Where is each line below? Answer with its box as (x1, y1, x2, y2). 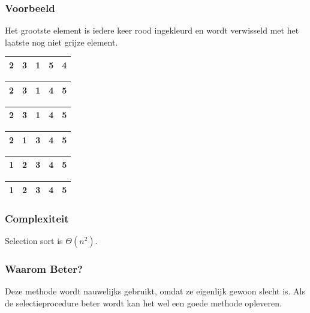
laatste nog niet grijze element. (5, 35, 118, 48)
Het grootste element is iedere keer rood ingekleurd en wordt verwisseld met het (5, 24, 299, 37)
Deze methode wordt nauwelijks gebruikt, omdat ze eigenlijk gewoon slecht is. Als (5, 285, 306, 297)
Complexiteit (5, 210, 69, 225)
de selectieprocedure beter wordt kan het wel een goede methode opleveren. (5, 297, 282, 309)
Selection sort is (5, 234, 63, 247)
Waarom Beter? (5, 261, 83, 276)
